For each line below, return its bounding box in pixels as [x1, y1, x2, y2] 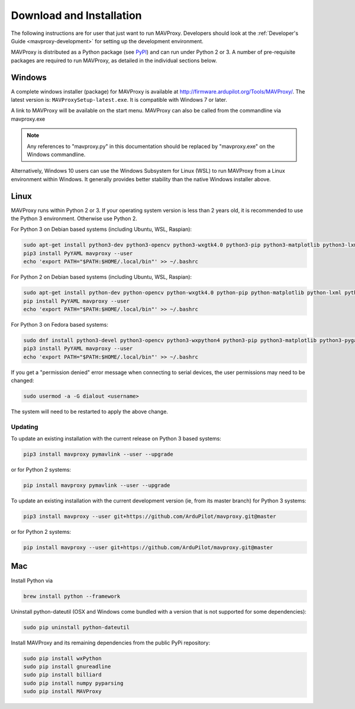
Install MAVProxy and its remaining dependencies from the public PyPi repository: [11, 639, 211, 646]
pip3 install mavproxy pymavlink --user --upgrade [23, 451, 174, 458]
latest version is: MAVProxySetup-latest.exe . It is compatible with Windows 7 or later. [11, 96, 228, 104]
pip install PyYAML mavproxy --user [23, 298, 130, 304]
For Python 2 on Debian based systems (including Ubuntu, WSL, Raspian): [11, 273, 192, 281]
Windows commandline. [27, 151, 86, 158]
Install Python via [11, 577, 53, 584]
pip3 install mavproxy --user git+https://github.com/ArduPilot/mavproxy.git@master [23, 513, 276, 520]
